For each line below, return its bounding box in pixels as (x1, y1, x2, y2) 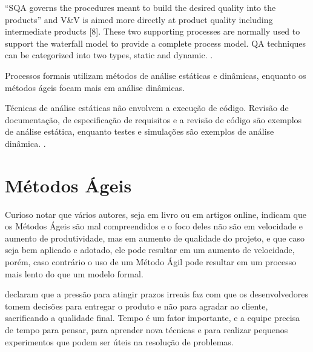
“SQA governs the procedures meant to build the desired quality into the (5, 1, 276, 13)
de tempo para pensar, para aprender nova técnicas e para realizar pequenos (5, 323, 288, 336)
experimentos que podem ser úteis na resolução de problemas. (5, 335, 234, 348)
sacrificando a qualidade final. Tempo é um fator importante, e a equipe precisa (5, 311, 300, 324)
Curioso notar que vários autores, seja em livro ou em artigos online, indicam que (5, 208, 306, 220)
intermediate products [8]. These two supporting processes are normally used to (5, 25, 300, 38)
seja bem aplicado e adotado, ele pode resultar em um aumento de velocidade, (5, 243, 295, 256)
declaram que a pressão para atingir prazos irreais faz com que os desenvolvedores (5, 288, 308, 300)
